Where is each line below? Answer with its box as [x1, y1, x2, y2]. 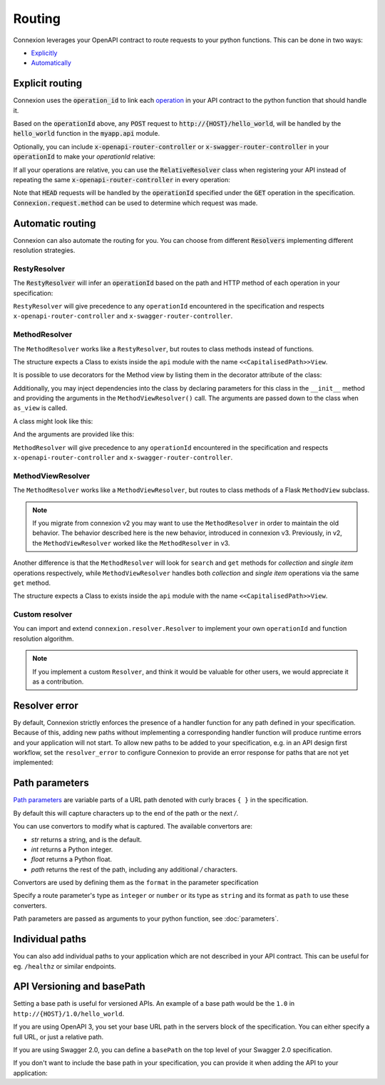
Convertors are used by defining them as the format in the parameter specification [13, 879, 259, 887]
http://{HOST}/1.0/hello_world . [13, 1009, 125, 1018]
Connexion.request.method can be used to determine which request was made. [13, 199, 258, 207]
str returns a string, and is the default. [31, 835, 143, 844]
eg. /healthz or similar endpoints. [13, 961, 117, 971]
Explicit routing [13, 77, 82, 89]
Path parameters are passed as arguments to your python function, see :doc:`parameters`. [13, 914, 279, 923]
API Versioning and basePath [13, 981, 145, 993]
